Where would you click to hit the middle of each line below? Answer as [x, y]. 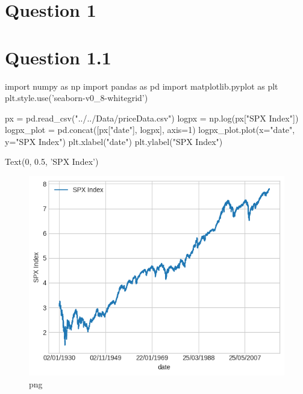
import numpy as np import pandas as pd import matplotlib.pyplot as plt [142, 86]
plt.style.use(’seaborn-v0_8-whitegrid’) [77, 98]
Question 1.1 [58, 57]
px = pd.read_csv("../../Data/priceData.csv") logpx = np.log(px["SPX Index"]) [152, 118]
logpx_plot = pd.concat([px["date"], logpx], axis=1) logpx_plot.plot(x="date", [150, 130]
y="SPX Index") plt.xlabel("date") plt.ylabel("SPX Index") [114, 141]
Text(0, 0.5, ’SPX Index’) [52, 162]
